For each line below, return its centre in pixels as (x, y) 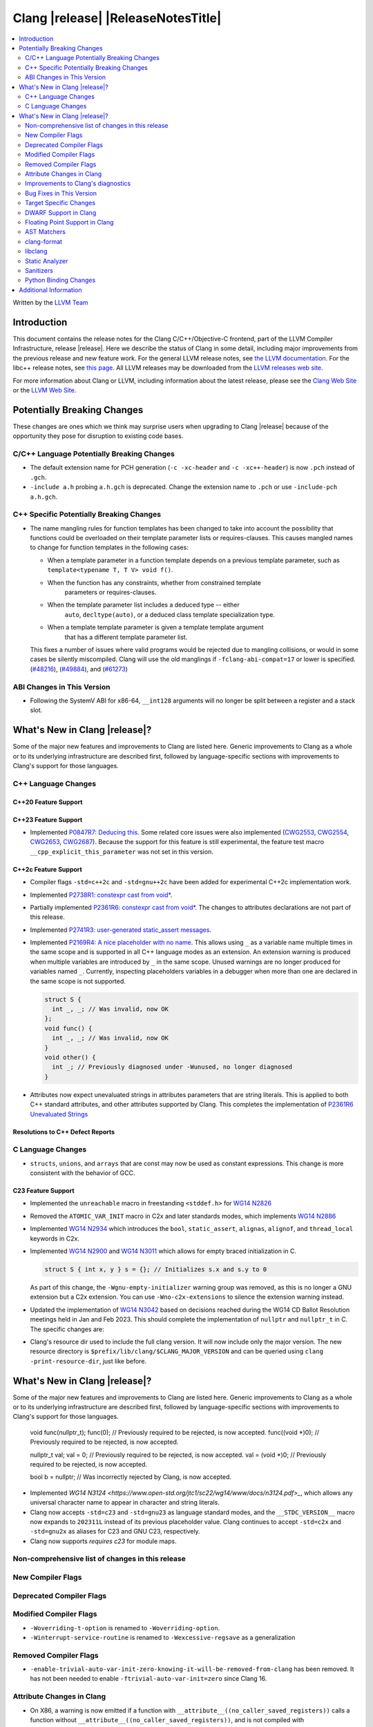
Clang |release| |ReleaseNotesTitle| (117, 18)
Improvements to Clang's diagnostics (78, 184)
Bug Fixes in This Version (61, 193)
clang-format (44, 241)
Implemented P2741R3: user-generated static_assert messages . (121, 930)
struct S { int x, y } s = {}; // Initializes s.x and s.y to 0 (156, 1269)
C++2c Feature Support (47, 869)
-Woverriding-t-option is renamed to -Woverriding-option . (125, 1628)
